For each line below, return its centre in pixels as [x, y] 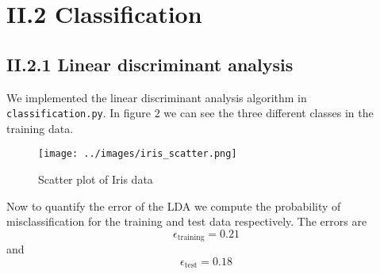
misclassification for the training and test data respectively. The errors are [187, 221]
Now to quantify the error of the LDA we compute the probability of [174, 205]
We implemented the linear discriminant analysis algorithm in [157, 97]
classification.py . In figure [79, 113]
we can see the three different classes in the [269, 113]
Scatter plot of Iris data [96, 179]
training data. [40, 128]
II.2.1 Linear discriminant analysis [150, 64]
